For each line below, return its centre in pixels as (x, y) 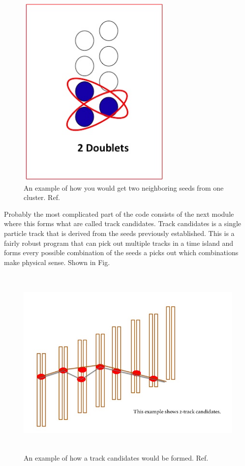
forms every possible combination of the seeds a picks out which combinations (121, 252)
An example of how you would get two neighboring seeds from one (124, 187)
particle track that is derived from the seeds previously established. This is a (119, 233)
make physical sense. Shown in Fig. (57, 262)
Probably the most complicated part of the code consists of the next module (119, 214)
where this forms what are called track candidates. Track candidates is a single (123, 223)
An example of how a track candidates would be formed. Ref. (116, 458)
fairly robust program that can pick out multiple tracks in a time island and (119, 243)
